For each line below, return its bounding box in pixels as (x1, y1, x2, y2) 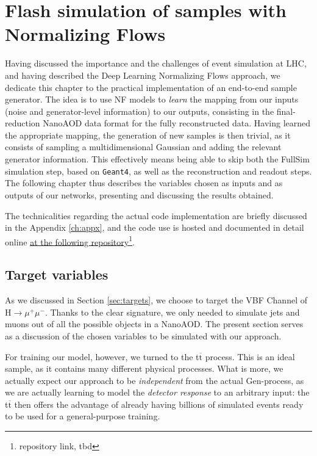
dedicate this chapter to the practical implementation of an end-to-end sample (5, 81, 297, 93)
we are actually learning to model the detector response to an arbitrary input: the (5, 386, 310, 399)
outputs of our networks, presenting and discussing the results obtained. (5, 188, 274, 201)
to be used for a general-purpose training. (5, 410, 160, 422)
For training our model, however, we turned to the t (5, 350, 199, 363)
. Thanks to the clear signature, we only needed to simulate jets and (45, 305, 300, 318)
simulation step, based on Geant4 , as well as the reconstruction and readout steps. (5, 164, 312, 177)
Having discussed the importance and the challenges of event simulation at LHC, (5, 57, 307, 70)
